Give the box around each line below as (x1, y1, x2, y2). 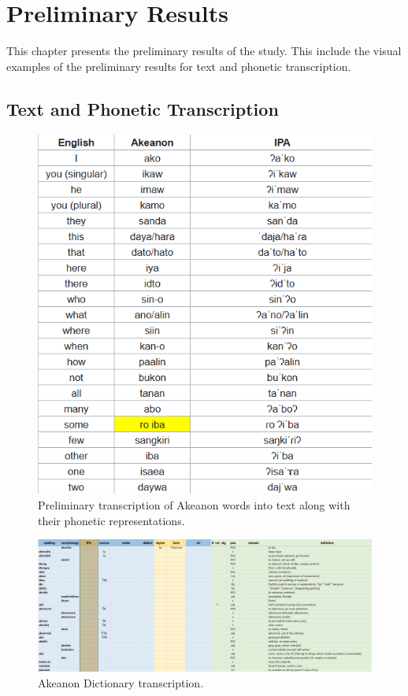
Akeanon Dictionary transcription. (38, 674, 204, 690)
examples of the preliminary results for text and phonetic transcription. (6, 57, 351, 74)
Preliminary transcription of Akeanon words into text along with (38, 497, 351, 513)
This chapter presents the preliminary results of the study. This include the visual (6, 43, 402, 59)
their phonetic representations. (38, 512, 185, 528)
